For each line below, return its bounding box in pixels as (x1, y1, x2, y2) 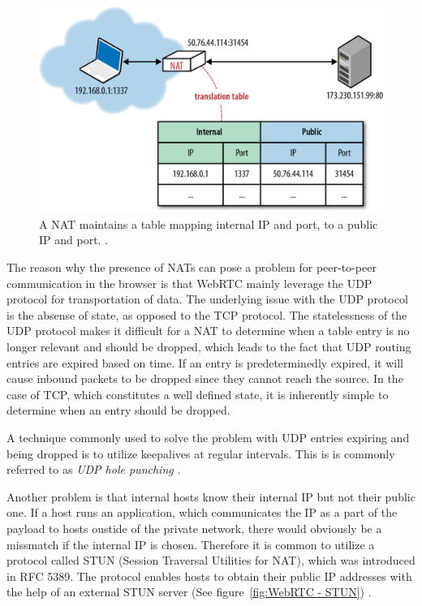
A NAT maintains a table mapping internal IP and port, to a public (39, 215, 378, 232)
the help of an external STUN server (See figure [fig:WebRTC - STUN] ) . (6, 583, 372, 600)
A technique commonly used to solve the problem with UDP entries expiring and (6, 428, 410, 445)
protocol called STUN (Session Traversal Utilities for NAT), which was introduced (6, 552, 416, 569)
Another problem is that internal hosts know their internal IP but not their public (6, 488, 416, 505)
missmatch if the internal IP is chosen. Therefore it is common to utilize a (6, 535, 375, 552)
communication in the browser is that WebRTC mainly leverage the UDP (6, 274, 372, 291)
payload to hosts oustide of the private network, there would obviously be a (6, 519, 382, 536)
